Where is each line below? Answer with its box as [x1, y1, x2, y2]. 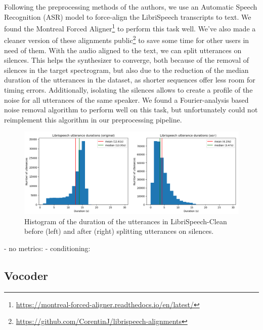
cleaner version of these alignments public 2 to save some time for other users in [4, 33, 249, 46]
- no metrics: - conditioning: [4, 242, 91, 253]
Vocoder [4, 267, 48, 283]
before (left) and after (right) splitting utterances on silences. [24, 226, 214, 236]
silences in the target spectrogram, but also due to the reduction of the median [4, 64, 249, 75]
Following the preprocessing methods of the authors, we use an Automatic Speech [4, 2, 257, 12]
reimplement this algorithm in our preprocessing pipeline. [4, 114, 182, 125]
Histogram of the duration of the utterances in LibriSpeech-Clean [24, 216, 227, 226]
